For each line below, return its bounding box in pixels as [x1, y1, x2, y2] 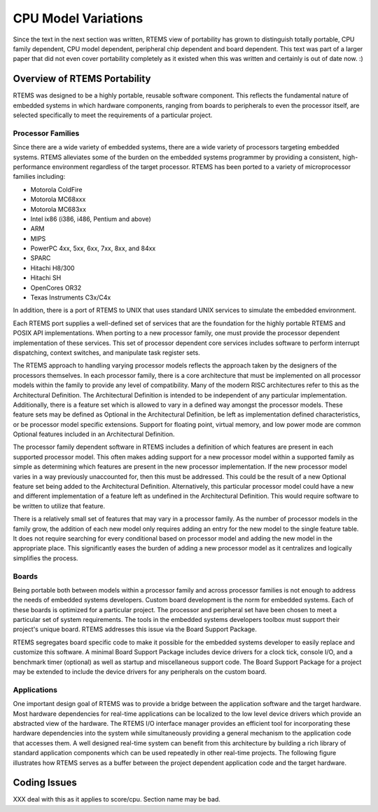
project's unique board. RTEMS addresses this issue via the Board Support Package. [13, 625, 257, 634]
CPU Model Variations [13, 11, 143, 26]
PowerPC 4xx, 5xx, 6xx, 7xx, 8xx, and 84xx [30, 244, 156, 252]
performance [13, 162, 51, 171]
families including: [13, 172, 66, 181]
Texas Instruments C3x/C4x [30, 293, 111, 302]
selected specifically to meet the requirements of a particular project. [13, 111, 213, 119]
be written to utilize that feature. [13, 501, 106, 510]
